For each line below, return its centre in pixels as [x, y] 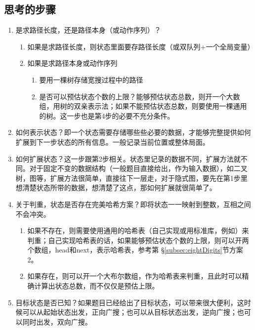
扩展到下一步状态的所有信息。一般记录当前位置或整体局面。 [112, 142]
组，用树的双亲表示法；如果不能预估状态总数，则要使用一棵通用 [143, 106]
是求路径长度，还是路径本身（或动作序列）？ [88, 30]
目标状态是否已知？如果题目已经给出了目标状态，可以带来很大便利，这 [130, 302]
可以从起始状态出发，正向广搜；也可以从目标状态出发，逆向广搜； [130, 312]
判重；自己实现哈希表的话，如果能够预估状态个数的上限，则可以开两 [138, 240]
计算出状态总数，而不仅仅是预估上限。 [97, 286]
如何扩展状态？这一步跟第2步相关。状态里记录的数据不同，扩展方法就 [128, 158]
